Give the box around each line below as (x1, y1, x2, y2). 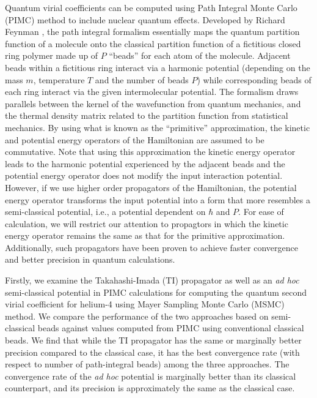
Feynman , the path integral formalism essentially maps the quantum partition (5, 25, 300, 38)
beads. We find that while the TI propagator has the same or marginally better (5, 334, 302, 347)
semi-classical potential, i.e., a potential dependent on (5, 205, 206, 218)
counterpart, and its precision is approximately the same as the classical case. (5, 381, 295, 394)
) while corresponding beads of (197, 73, 312, 86)
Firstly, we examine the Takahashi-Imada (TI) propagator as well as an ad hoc (5, 274, 299, 287)
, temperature (33, 73, 85, 86)
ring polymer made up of (5, 49, 98, 62)
